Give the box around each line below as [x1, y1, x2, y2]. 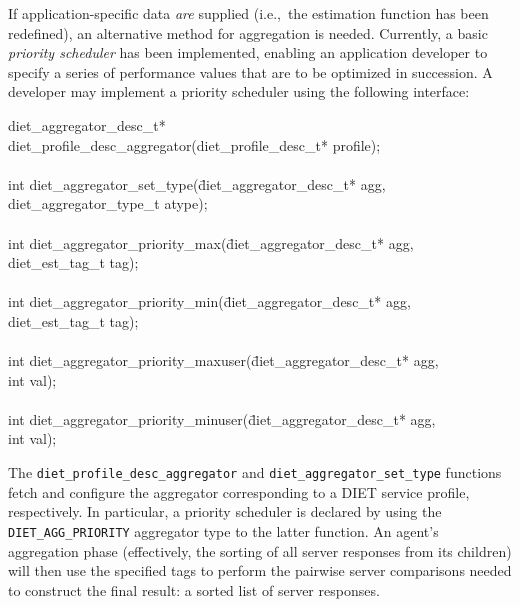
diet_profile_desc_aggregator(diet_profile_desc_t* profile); [8, 134, 381, 155]
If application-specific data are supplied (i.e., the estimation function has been [8, 3, 489, 23]
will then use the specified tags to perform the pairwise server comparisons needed [8, 560, 512, 581]
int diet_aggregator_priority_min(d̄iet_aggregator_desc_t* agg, [8, 291, 411, 312]
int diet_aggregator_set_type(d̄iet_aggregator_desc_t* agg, [8, 173, 386, 194]
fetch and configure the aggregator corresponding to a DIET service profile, [8, 481, 470, 502]
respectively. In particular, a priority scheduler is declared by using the [8, 501, 442, 522]
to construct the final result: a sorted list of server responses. [8, 579, 380, 600]
